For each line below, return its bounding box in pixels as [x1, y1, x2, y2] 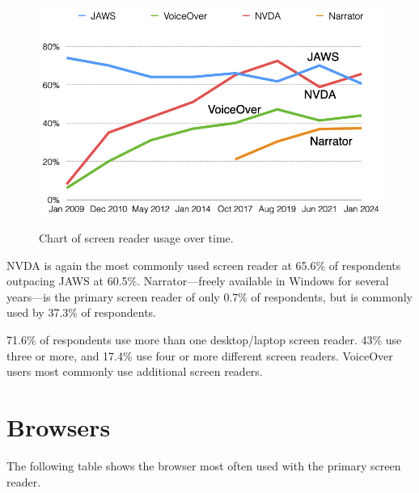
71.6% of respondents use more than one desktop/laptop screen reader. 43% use [6, 331, 402, 348]
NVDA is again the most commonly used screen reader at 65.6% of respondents [6, 256, 401, 273]
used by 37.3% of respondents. [6, 304, 156, 321]
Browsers [6, 411, 111, 444]
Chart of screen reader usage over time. [39, 230, 234, 247]
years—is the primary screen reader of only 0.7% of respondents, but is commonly [6, 288, 413, 305]
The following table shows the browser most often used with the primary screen [6, 457, 401, 474]
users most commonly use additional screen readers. [6, 363, 263, 380]
